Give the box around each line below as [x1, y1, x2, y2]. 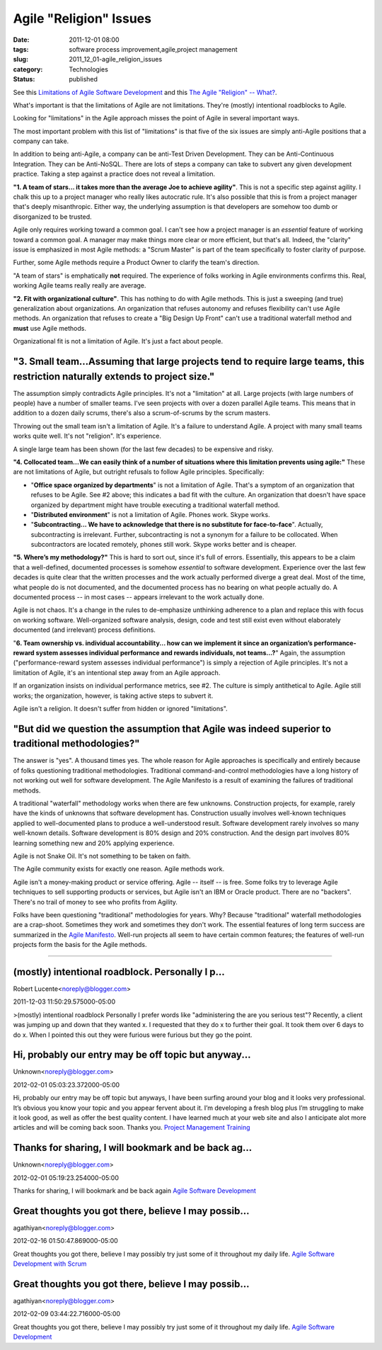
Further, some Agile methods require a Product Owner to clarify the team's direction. [13, 259, 260, 267]
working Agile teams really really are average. [13, 281, 146, 290]
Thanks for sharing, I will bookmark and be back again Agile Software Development [13, 1186, 256, 1195]
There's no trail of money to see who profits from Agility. [13, 897, 178, 906]
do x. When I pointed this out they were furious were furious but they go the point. [13, 1031, 253, 1039]
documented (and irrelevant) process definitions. [13, 625, 156, 634]
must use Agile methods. [13, 324, 86, 332]
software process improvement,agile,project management [69, 45, 238, 53]
